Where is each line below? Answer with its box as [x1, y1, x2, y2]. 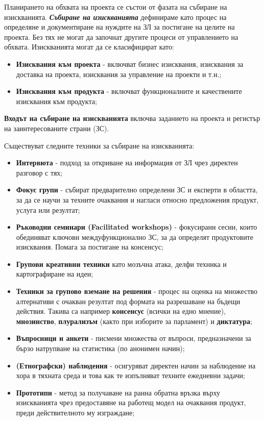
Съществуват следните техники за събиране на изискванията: [4, 140, 195, 151]
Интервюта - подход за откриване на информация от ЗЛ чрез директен [16, 157, 238, 168]
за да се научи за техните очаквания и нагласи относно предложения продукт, [16, 194, 259, 205]
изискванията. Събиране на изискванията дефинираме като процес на [4, 11, 227, 22]
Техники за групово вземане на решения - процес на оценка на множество [16, 286, 258, 296]
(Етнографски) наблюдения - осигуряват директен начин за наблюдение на [16, 360, 256, 370]
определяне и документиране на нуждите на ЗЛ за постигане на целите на [4, 21, 235, 32]
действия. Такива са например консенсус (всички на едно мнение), [16, 306, 226, 316]
